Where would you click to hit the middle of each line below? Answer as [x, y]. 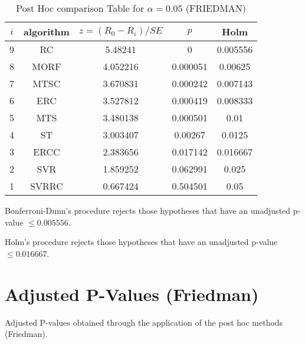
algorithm [47, 32]
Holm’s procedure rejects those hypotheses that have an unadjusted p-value [141, 242]
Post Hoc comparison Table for [80, 8]
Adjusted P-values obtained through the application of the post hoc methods [144, 322]
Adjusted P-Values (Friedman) [132, 294]
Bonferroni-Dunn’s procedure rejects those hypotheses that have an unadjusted [148, 210]
